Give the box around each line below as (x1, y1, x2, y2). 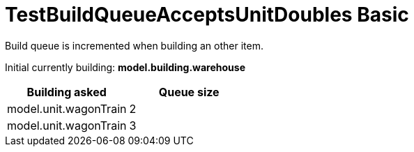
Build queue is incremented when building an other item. (5, 39, 263, 52)
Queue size (158, 84, 220, 99)
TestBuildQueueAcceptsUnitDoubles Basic (5, 3, 409, 26)
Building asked (26, 84, 107, 99)
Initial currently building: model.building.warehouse (5, 61, 245, 73)
